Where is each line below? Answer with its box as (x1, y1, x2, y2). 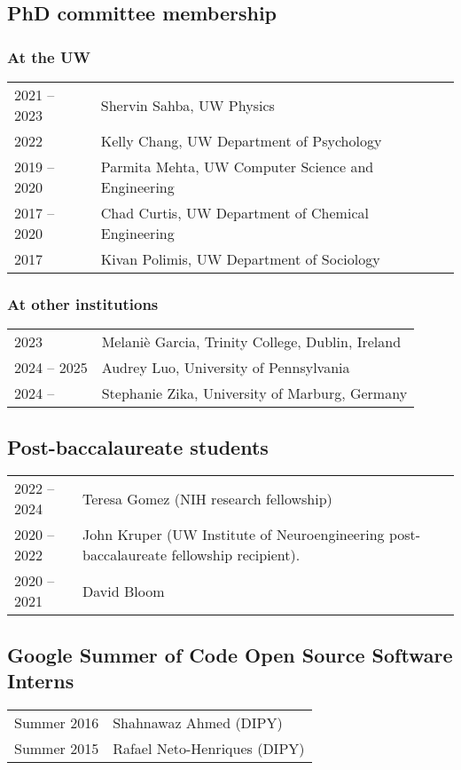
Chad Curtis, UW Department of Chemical (100, 202, 369, 223)
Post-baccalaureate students (7, 433, 269, 460)
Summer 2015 (14, 738, 99, 759)
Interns (7, 667, 74, 695)
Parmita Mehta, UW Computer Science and (100, 156, 374, 177)
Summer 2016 (14, 712, 99, 734)
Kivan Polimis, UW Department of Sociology (100, 249, 380, 269)
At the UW (7, 45, 90, 67)
